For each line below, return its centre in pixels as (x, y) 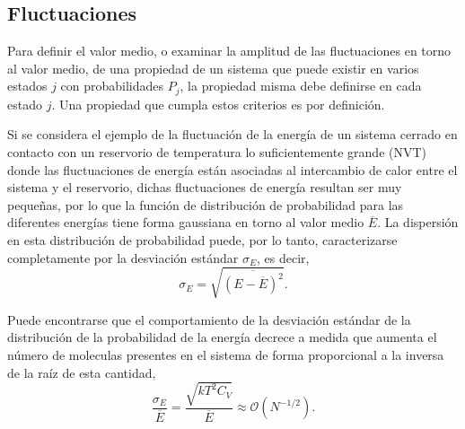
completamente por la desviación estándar (123, 257)
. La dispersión (418, 222)
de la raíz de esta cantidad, (82, 372)
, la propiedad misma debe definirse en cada (301, 86)
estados (27, 86)
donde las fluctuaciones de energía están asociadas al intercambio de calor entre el (232, 169)
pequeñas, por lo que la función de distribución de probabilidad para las (206, 204)
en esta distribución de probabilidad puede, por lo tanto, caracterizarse (202, 240)
